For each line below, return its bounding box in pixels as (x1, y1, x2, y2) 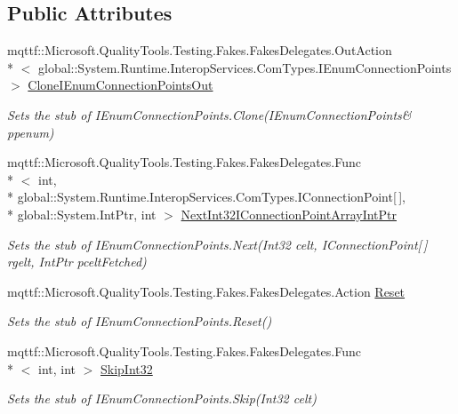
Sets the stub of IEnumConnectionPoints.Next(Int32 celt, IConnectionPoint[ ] (7, 235, 428, 253)
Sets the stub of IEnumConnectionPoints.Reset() (7, 312, 272, 330)
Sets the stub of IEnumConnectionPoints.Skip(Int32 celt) (7, 389, 317, 408)
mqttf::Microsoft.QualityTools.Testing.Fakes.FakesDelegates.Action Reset (7, 282, 406, 300)
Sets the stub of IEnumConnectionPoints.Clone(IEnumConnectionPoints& (7, 105, 412, 123)
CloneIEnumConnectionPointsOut (28, 76, 213, 94)
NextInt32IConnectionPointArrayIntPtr (181, 204, 397, 223)
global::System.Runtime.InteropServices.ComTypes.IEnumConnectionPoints (37, 58, 452, 76)
